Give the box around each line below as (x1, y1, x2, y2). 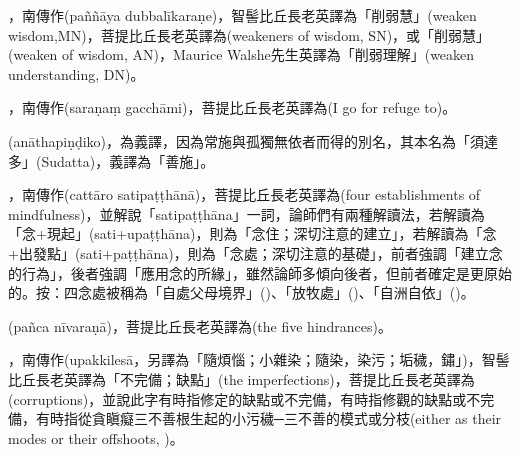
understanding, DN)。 (8, 63, 145, 84)
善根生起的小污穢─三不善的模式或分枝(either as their (161, 408, 502, 429)
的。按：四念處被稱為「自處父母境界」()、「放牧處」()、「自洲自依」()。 (8, 282, 475, 303)
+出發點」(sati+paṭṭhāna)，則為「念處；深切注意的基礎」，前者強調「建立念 (8, 242, 503, 263)
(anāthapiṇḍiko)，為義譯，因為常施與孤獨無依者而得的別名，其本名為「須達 (8, 130, 499, 151)
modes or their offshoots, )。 (8, 427, 184, 448)
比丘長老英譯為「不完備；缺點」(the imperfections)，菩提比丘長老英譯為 (8, 368, 475, 389)
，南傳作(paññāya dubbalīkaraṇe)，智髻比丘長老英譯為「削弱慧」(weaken (8, 5, 477, 25)
